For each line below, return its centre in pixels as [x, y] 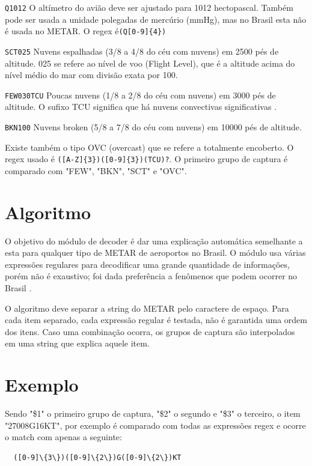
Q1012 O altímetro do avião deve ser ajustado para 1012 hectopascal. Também [149, 7]
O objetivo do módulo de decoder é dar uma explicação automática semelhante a [154, 241]
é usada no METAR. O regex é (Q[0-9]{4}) [86, 31]
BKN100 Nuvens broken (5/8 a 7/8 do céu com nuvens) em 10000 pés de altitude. [153, 127]
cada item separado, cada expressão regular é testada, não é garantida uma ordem [156, 320]
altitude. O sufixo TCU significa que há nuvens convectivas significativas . [141, 107]
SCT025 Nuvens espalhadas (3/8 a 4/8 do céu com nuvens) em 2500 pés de [142, 51]
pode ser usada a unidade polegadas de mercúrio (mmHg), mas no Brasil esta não [156, 19]
